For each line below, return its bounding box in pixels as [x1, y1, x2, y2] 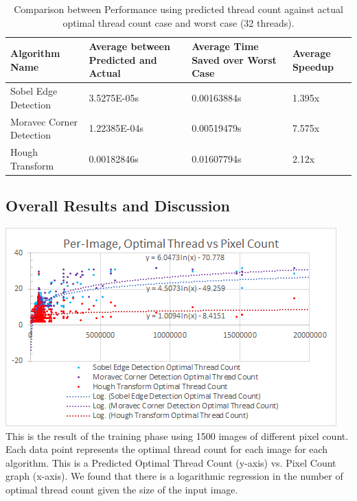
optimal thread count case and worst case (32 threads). [62, 15, 295, 30]
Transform [10, 158, 54, 172]
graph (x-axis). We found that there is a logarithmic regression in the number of [5, 469, 343, 483]
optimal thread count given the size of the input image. [5, 482, 238, 496]
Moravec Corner [10, 114, 78, 128]
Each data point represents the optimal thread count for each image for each [5, 442, 328, 456]
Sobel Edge [10, 84, 58, 98]
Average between [89, 39, 170, 54]
